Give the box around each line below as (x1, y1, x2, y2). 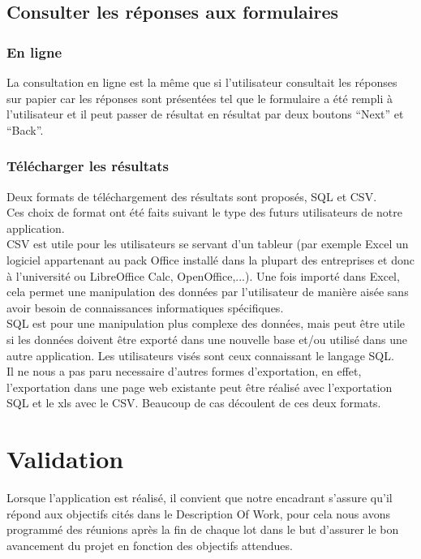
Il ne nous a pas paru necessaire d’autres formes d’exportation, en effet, (6, 363, 362, 380)
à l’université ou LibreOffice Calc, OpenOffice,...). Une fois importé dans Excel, (6, 267, 400, 284)
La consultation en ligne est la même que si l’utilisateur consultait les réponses (6, 74, 397, 90)
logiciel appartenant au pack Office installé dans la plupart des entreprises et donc (6, 251, 415, 268)
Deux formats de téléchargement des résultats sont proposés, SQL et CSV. (6, 187, 377, 204)
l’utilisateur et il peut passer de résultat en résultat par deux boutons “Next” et (6, 105, 404, 123)
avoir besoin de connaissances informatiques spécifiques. (6, 299, 284, 316)
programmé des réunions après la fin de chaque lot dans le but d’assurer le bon (6, 521, 399, 538)
